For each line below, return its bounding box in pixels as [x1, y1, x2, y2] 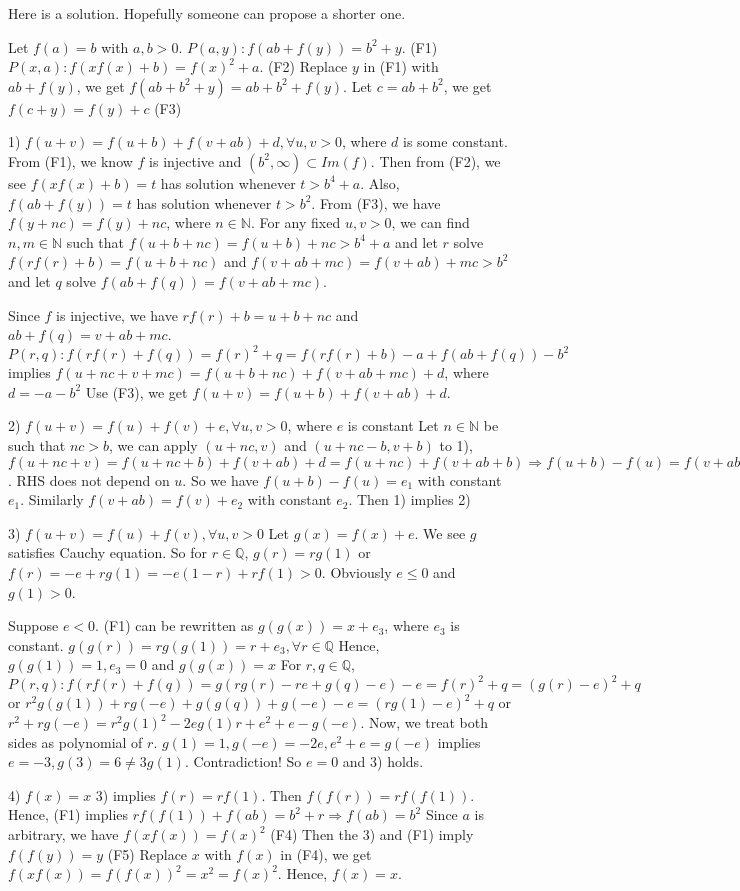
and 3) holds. [342, 751, 424, 772]
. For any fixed [250, 212, 341, 233]
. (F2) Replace [259, 56, 348, 77]
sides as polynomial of [8, 731, 143, 752]
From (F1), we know [8, 150, 133, 171]
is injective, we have [56, 304, 178, 325]
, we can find [391, 212, 470, 233]
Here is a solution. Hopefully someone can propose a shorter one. [8, 3, 406, 23]
